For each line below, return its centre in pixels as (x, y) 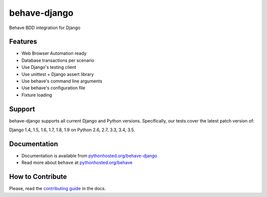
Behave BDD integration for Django (45, 28)
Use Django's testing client (49, 67)
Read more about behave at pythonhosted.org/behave (77, 162)
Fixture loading (37, 95)
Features (23, 42)
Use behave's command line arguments (62, 81)
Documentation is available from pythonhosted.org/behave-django (89, 156)
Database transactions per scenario (58, 60)
